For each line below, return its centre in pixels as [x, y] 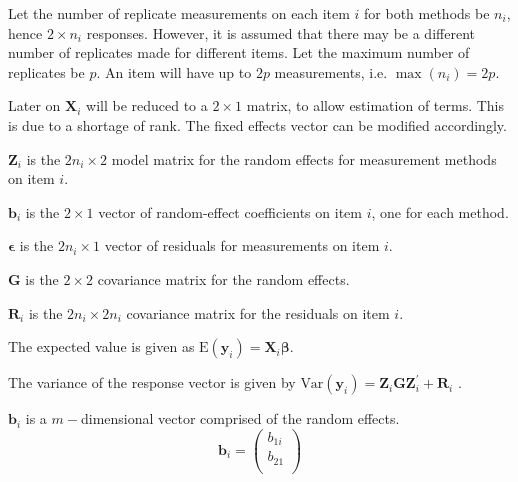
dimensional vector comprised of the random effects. [240, 418]
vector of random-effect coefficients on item [230, 211]
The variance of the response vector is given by [152, 382]
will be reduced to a [147, 105]
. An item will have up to [174, 71]
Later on [34, 105]
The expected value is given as [101, 346]
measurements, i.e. [331, 71]
